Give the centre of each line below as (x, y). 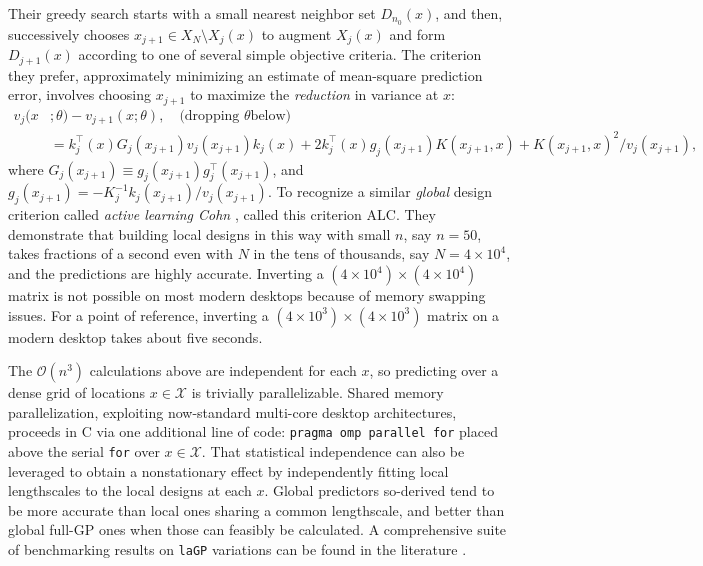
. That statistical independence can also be (333, 451)
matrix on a (463, 314)
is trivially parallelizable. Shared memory (317, 392)
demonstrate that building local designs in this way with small (199, 233)
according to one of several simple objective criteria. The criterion (280, 54)
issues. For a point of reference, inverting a (138, 314)
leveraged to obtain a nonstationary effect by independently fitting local (228, 470)
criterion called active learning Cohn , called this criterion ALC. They (222, 214)
